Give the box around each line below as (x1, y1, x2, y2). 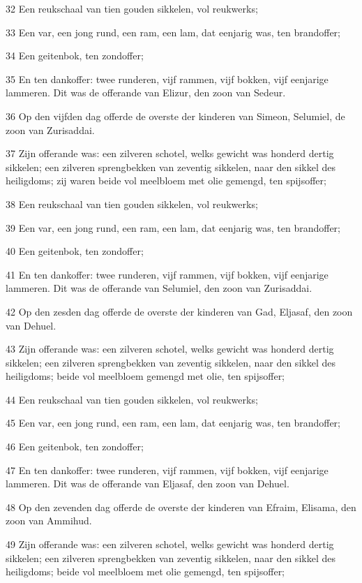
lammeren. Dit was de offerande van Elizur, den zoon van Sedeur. (6, 85, 286, 100)
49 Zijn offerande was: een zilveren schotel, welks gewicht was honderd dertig (6, 537, 334, 552)
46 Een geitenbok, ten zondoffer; (6, 439, 144, 454)
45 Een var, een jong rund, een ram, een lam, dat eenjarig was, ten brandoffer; (6, 415, 341, 430)
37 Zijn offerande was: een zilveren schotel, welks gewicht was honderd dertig (6, 146, 334, 161)
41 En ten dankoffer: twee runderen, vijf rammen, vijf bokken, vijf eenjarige (6, 267, 329, 281)
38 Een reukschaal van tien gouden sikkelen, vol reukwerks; (6, 196, 258, 211)
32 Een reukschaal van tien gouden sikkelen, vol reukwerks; (6, 1, 258, 15)
